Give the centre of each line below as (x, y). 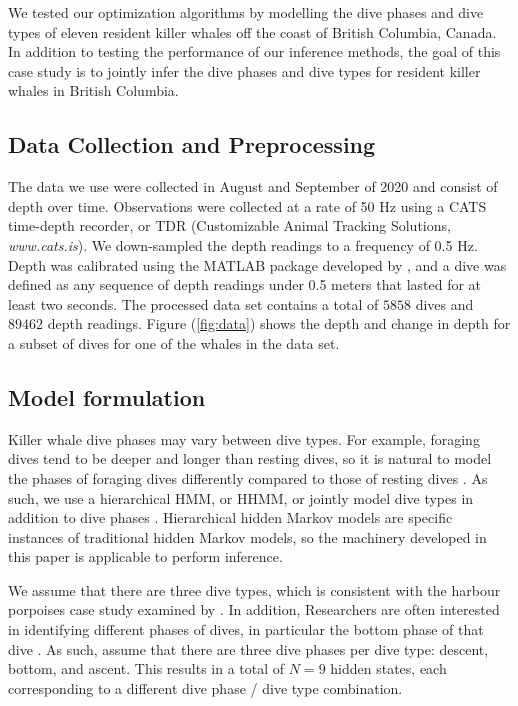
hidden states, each (388, 668)
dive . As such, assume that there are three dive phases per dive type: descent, (248, 648)
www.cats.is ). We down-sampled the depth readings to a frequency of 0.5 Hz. (243, 244)
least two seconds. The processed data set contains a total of (193, 303)
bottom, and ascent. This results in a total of (146, 668)
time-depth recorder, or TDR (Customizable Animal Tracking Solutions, (229, 225)
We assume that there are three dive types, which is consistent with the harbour (254, 589)
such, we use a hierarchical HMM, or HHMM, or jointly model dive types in (241, 497)
